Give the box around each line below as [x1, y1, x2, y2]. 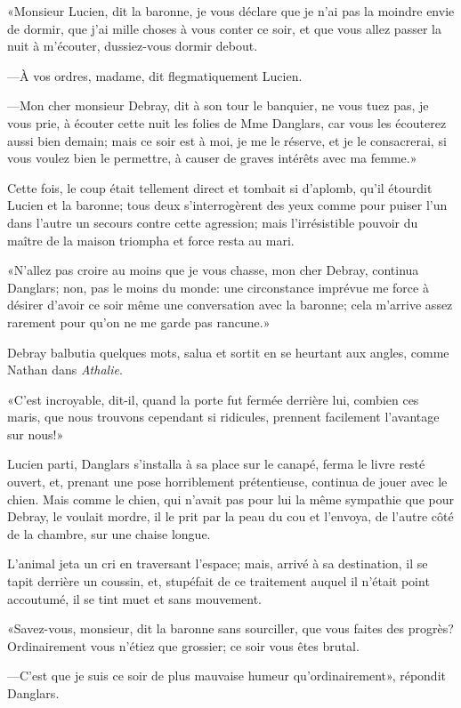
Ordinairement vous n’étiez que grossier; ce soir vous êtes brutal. [7, 636, 360, 655]
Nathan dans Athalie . [7, 360, 123, 379]
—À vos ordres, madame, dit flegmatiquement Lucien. [7, 66, 303, 84]
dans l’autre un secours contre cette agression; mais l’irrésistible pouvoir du [7, 213, 418, 231]
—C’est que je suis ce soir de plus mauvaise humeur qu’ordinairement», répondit [7, 666, 446, 685]
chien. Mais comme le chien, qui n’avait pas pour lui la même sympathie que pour [7, 489, 454, 508]
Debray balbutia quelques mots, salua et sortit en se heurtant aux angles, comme [7, 342, 449, 361]
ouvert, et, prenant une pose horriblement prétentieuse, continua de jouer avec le [7, 472, 448, 491]
